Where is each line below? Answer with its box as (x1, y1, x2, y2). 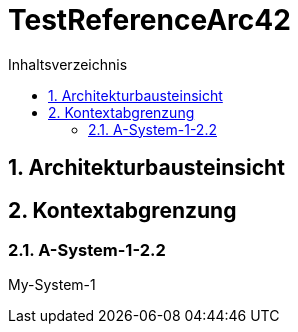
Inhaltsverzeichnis (8, 55, 128, 73)
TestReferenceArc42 (8, 3, 291, 37)
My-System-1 (8, 276, 96, 294)
